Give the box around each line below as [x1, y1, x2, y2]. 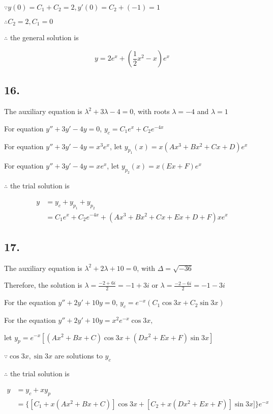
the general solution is [10, 32, 79, 43]
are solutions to [54, 350, 103, 361]
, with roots [133, 106, 170, 117]
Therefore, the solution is [4, 280, 82, 290]
